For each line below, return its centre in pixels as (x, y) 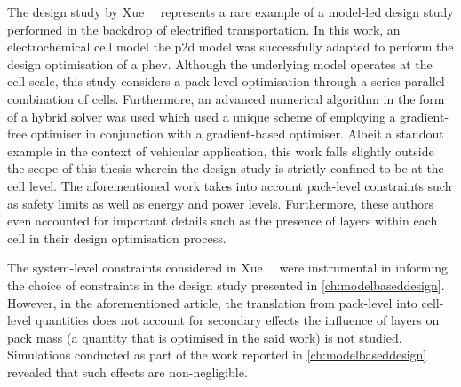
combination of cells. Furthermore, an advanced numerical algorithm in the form (226, 98)
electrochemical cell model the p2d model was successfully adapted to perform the (230, 47)
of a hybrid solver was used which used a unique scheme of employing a (202, 116)
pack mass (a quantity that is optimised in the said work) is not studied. (205, 337)
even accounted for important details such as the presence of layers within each (223, 221)
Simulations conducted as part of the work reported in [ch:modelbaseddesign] (217, 355)
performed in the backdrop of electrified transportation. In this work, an (204, 29)
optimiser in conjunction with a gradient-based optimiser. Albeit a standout (237, 134)
